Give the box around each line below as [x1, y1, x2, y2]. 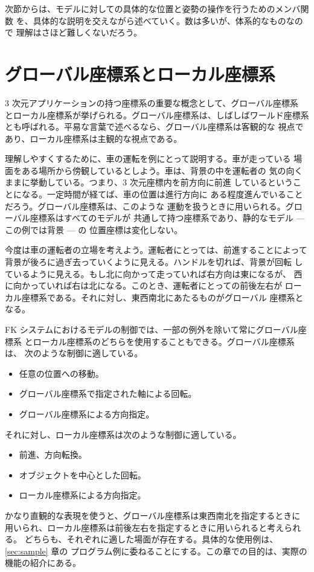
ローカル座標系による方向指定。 [19, 489, 146, 501]
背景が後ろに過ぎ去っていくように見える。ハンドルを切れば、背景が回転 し [5, 255, 303, 268]
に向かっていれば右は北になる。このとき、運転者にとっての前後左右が [5, 279, 283, 292]
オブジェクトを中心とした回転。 [19, 468, 146, 481]
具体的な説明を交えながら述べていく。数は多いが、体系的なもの [33, 14, 286, 27]
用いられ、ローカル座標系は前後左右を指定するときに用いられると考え [5, 521, 284, 533]
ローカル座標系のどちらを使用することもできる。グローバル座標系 [33, 335, 295, 347]
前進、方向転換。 [19, 448, 87, 461]
